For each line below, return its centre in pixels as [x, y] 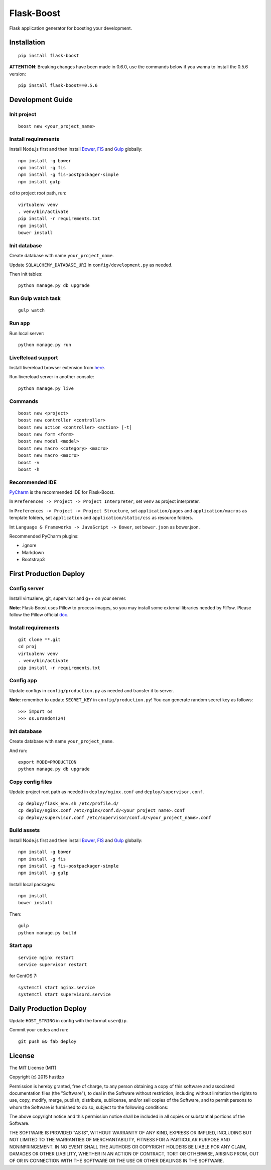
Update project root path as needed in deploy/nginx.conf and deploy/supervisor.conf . [107, 792]
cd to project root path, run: [38, 193]
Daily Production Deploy [48, 1008]
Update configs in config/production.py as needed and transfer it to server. [92, 690]
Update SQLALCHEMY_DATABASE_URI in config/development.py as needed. [91, 265]
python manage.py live [46, 388]
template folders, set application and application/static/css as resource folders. [101, 518]
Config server [27, 588]
